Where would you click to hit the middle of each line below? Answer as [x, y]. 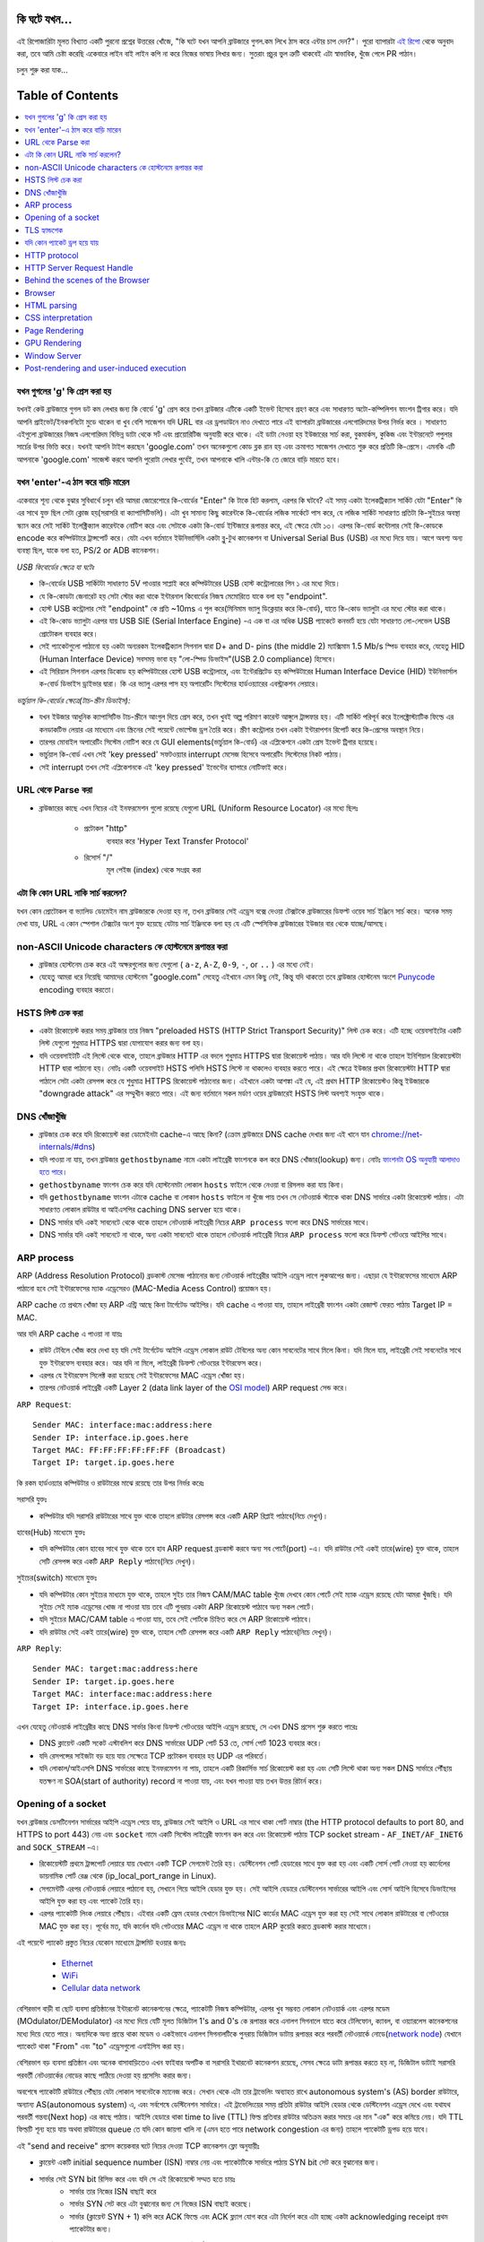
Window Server [53, 355]
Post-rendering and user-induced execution [106, 369]
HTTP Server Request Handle [79, 267]
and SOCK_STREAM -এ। [58, 1847]
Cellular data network [101, 1988]
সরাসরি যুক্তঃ [32, 1499]
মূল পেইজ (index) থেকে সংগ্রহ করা [154, 870]
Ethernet [77, 1963]
